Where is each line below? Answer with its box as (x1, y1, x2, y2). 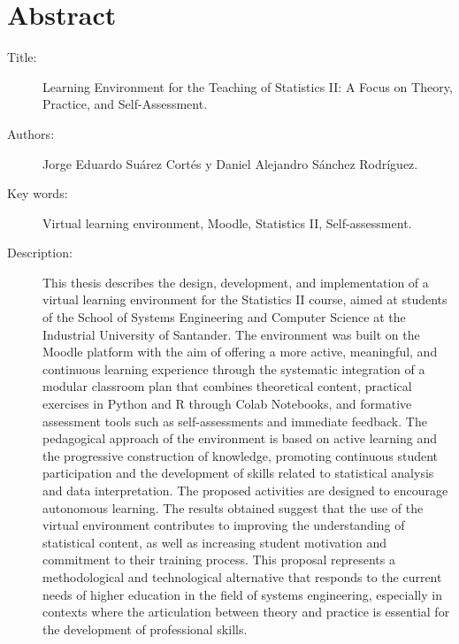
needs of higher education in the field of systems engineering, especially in (42, 585, 442, 603)
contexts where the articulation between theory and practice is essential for (42, 602, 450, 621)
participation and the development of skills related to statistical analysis (42, 464, 434, 482)
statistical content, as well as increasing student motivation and (42, 533, 386, 551)
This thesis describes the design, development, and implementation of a (42, 272, 429, 291)
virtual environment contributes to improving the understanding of (42, 516, 405, 534)
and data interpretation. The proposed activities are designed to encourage (42, 481, 448, 499)
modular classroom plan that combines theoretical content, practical (42, 377, 412, 395)
